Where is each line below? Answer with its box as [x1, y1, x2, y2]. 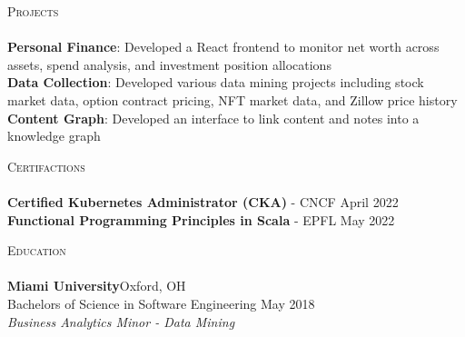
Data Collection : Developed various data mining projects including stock [7, 73, 424, 92]
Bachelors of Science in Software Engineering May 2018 [7, 293, 315, 312]
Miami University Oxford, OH [7, 276, 186, 295]
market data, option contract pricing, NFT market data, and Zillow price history [7, 90, 458, 109]
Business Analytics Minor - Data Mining [7, 312, 235, 331]
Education [7, 241, 66, 260]
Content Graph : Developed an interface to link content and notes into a [7, 108, 420, 127]
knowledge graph [7, 126, 101, 145]
